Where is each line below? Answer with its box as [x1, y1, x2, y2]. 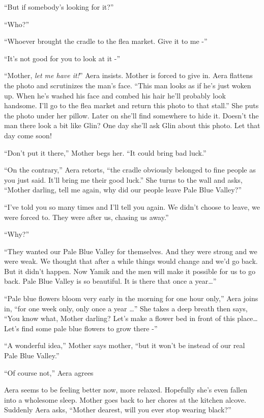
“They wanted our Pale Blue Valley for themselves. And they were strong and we [4, 245, 257, 256]
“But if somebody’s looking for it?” [4, 2, 114, 12]
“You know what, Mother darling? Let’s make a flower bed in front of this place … [4, 313, 258, 324]
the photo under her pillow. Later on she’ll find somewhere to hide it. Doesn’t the [4, 110, 259, 120]
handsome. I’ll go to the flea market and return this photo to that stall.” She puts [4, 100, 259, 111]
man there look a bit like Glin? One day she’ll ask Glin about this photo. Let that [4, 120, 260, 131]
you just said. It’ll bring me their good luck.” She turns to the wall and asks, [4, 174, 243, 185]
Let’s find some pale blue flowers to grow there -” [4, 323, 158, 333]
